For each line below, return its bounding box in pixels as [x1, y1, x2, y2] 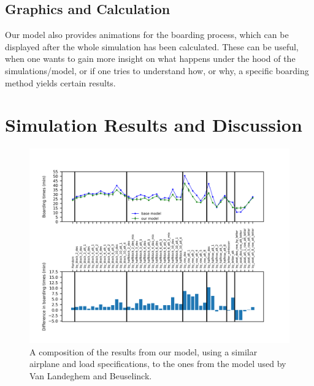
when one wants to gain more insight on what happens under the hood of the [5, 52, 296, 65]
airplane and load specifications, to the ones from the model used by [29, 357, 286, 370]
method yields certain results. [5, 76, 116, 89]
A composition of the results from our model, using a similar [29, 345, 258, 358]
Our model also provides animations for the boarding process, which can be [5, 28, 289, 41]
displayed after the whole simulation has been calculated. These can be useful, [5, 40, 299, 53]
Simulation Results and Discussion [5, 112, 302, 137]
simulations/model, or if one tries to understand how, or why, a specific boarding [5, 64, 309, 77]
